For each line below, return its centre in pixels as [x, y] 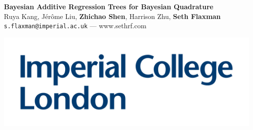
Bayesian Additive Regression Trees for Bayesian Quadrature [109, 6]
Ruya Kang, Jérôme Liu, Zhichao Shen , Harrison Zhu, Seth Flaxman [112, 16]
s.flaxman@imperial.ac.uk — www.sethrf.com [75, 26]
